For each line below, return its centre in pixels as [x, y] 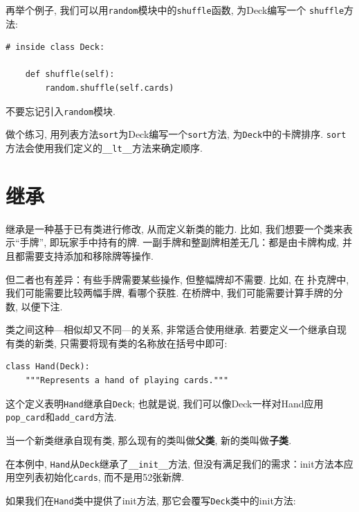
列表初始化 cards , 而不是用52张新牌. [104, 477]
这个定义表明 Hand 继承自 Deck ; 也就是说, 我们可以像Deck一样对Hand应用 [165, 403]
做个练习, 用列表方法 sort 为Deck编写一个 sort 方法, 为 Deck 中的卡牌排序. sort [176, 134]
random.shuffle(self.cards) [110, 88]
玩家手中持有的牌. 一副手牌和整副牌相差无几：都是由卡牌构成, [199, 242]
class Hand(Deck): [48, 367]
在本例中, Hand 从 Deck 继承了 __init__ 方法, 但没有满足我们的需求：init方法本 [175, 463]
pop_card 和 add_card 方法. [61, 417]
